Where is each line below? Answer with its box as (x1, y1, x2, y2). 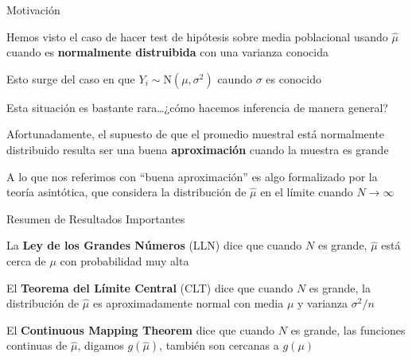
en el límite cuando (260, 184, 353, 200)
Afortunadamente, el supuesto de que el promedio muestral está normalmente (6, 126, 384, 142)
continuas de (6, 337, 68, 354)
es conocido (266, 70, 321, 87)
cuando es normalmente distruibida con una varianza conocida (6, 44, 329, 60)
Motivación (6, 2, 60, 17)
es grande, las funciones (290, 321, 406, 338)
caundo (217, 70, 252, 87)
